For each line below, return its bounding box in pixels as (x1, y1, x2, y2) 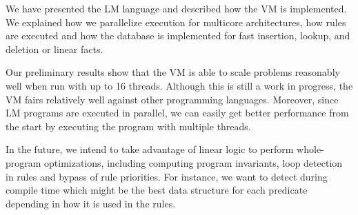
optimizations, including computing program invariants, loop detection (44, 155, 343, 170)
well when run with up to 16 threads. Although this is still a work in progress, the (6, 78, 353, 92)
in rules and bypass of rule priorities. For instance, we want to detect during (6, 169, 328, 183)
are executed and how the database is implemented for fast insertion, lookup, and (6, 28, 350, 43)
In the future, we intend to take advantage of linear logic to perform (6, 142, 294, 156)
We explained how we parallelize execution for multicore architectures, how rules (6, 14, 346, 29)
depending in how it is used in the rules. (6, 196, 176, 210)
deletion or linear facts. (6, 41, 103, 56)
